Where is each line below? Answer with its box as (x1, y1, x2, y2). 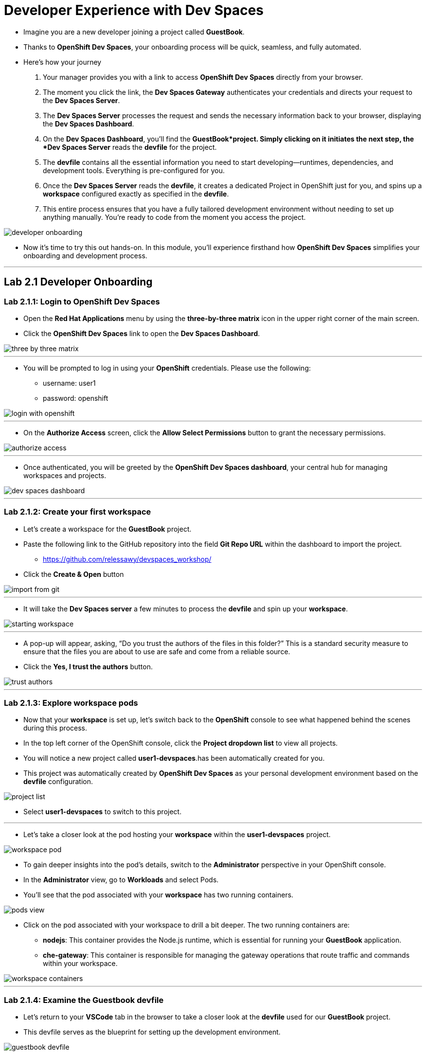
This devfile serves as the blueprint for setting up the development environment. (23, 1028, 281, 1037)
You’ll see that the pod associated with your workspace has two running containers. (23, 891, 294, 899)
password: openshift (43, 393, 108, 402)
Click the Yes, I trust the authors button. (23, 662, 153, 671)
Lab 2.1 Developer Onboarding (4, 276, 153, 288)
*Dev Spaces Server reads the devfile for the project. (43, 143, 217, 151)
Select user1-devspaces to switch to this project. (23, 807, 182, 816)
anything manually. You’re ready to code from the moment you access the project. (43, 213, 306, 221)
